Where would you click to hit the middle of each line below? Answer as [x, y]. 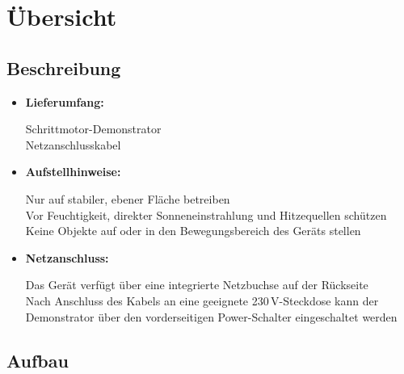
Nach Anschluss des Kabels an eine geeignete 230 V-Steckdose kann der [202, 300]
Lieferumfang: [65, 101]
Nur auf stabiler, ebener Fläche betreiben [128, 198]
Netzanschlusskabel [73, 144]
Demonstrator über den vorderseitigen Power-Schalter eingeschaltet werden [211, 316]
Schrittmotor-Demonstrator [93, 129]
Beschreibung [64, 67]
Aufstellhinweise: [73, 172]
